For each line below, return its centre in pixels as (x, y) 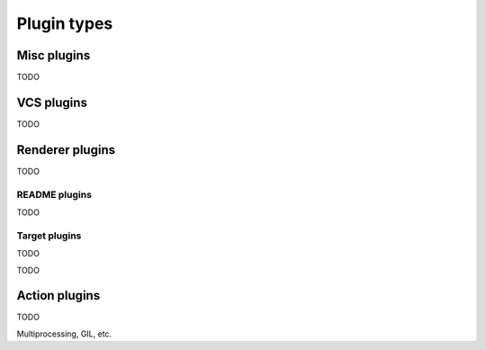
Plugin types (65, 23)
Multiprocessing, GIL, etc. (64, 334)
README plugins (54, 194)
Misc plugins (54, 55)
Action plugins (58, 296)
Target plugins (49, 236)
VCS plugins (52, 102)
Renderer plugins (66, 150)
